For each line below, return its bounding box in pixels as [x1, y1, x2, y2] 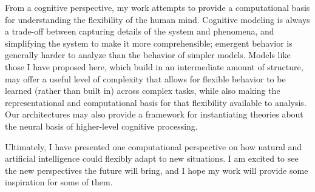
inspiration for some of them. [5, 176, 113, 188]
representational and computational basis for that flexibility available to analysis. [5, 96, 307, 108]
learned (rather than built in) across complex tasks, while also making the [5, 84, 280, 97]
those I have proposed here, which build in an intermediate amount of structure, [5, 60, 303, 73]
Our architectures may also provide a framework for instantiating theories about [5, 108, 303, 121]
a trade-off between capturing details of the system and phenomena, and [5, 25, 274, 38]
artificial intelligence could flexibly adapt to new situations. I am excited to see [5, 152, 299, 165]
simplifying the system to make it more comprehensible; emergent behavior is [5, 36, 293, 49]
